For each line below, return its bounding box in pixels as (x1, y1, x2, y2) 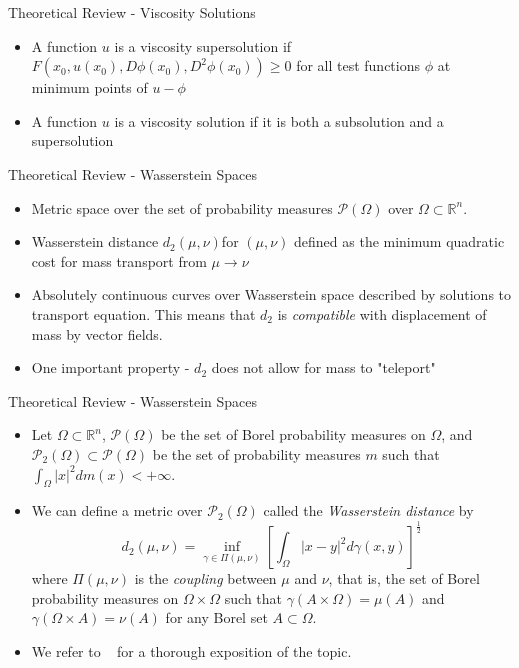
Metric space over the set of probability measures (31, 197, 333, 218)
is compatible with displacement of (277, 303, 487, 324)
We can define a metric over (31, 500, 203, 521)
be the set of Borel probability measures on (161, 424, 426, 445)
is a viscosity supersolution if (114, 35, 292, 56)
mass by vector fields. (31, 323, 163, 344)
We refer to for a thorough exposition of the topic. (31, 641, 352, 662)
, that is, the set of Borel (328, 568, 480, 589)
